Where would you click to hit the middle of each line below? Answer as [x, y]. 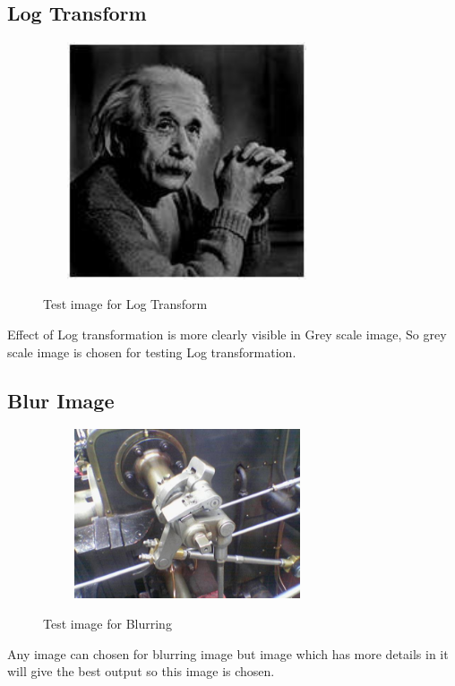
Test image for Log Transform [125, 304]
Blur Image [61, 400]
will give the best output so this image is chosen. [141, 671]
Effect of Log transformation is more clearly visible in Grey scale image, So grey [227, 334]
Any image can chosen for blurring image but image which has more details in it [228, 653]
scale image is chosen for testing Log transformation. [152, 352]
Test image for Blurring [107, 623]
